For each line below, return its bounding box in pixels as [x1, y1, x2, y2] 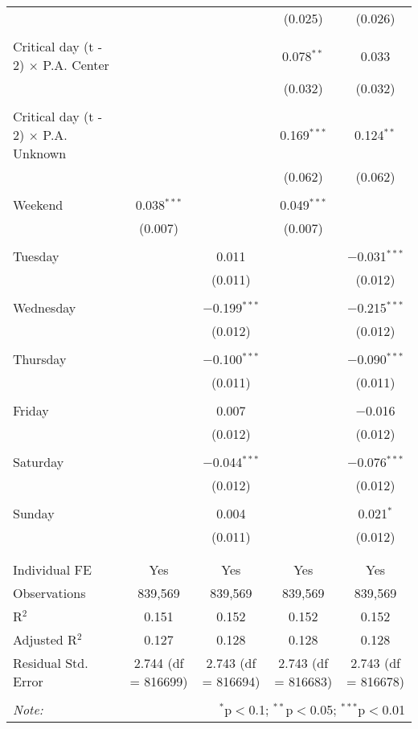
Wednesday [13, 298, 76, 317]
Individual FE [13, 560, 92, 579]
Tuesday [13, 247, 59, 265]
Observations [13, 584, 86, 602]
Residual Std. [13, 653, 88, 672]
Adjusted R [13, 630, 77, 649]
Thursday [13, 350, 67, 368]
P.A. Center [43, 55, 109, 74]
